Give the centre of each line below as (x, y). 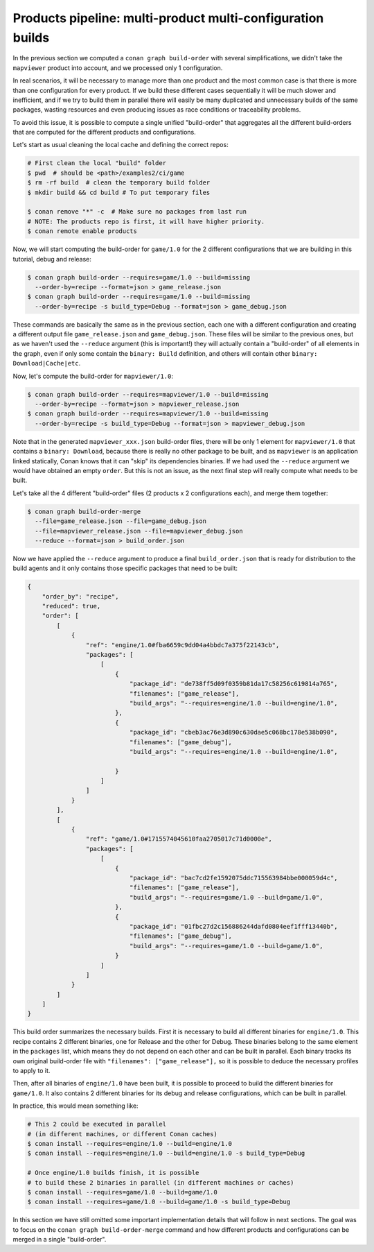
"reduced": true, (71, 606)
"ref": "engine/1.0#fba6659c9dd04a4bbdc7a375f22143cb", (182, 645)
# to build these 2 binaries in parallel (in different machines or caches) (161, 1182)
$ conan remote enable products (82, 231)
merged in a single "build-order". (60, 1240)
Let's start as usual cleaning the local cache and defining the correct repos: (121, 145)
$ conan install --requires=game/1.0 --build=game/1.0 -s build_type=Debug (159, 1202)
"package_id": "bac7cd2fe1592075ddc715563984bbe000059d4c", (234, 878)
